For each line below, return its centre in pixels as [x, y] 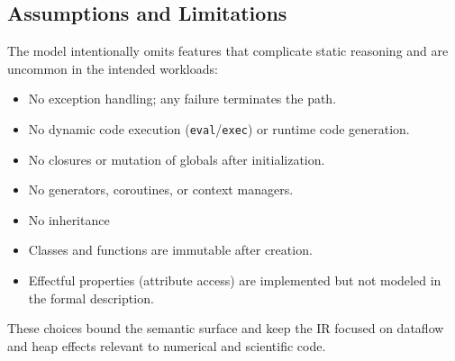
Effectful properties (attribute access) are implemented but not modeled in [235, 280]
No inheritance [69, 219]
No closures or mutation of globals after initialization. [177, 159]
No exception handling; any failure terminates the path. [182, 99]
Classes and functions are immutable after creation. [170, 250]
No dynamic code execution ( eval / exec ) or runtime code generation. [219, 128]
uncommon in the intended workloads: [113, 68]
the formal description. [91, 298]
